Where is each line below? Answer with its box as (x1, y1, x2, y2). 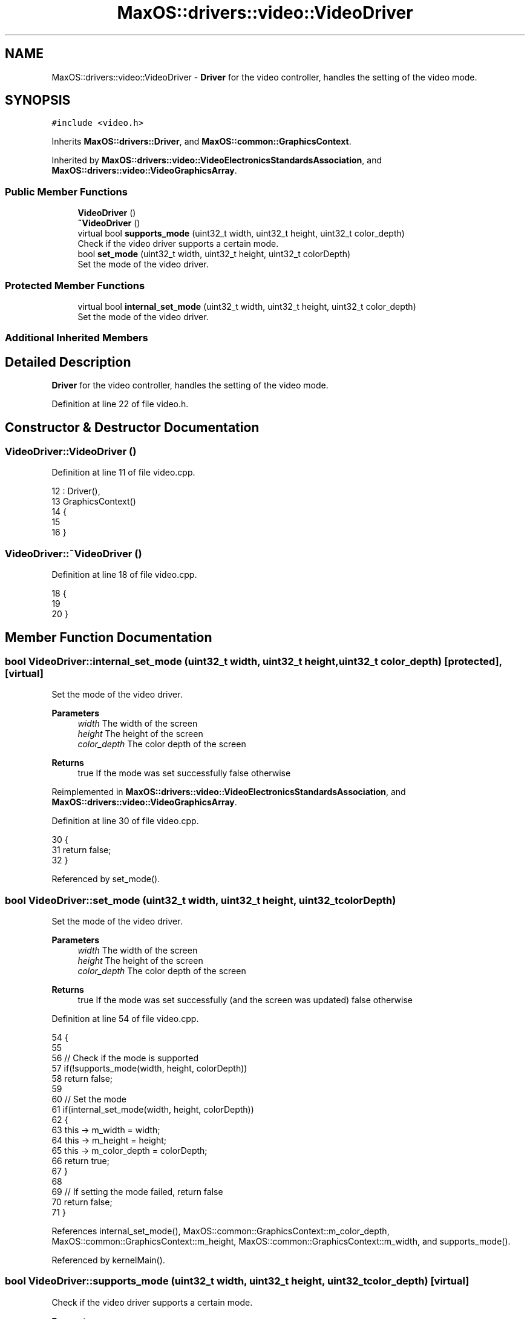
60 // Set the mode (51, 1094, 126, 1105)
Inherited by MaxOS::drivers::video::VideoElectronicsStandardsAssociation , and (51, 155, 382, 166)
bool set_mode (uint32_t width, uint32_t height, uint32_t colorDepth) (77, 249, 351, 260)
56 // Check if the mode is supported (51, 1053, 199, 1064)
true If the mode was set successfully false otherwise (77, 768, 291, 779)
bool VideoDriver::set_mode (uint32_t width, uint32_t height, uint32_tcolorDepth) (5, 894, 396, 906)
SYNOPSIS (5, 93, 71, 108)
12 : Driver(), (51, 486, 100, 497)
